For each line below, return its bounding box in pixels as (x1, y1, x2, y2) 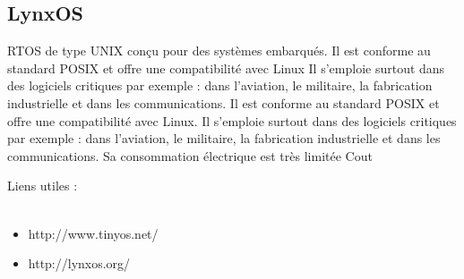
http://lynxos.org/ (28, 254, 131, 273)
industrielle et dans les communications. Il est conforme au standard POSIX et (7, 93, 440, 112)
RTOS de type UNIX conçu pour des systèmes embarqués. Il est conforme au (7, 41, 431, 60)
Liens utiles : (7, 176, 78, 195)
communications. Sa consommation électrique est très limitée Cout (7, 146, 373, 165)
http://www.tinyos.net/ (28, 224, 159, 242)
